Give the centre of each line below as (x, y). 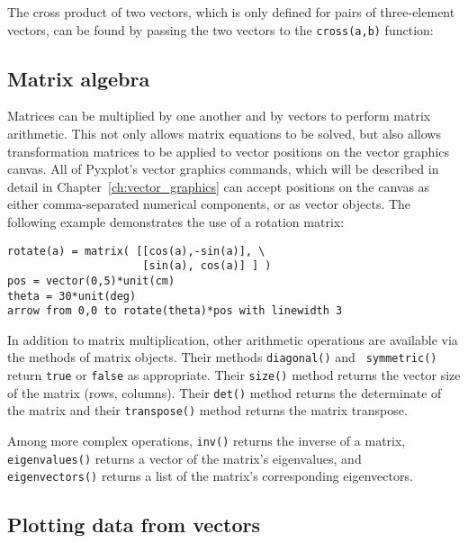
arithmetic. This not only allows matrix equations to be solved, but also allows (224, 134)
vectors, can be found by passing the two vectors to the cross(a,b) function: (220, 29)
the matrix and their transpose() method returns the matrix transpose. (207, 410)
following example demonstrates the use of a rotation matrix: (176, 222)
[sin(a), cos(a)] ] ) (207, 266)
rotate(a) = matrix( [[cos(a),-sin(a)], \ (136, 251)
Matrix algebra (79, 78)
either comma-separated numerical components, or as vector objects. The (209, 204)
